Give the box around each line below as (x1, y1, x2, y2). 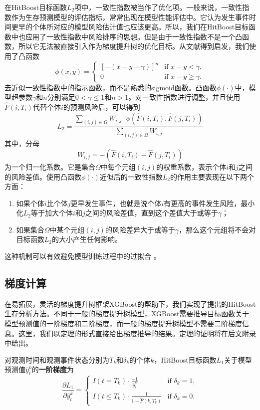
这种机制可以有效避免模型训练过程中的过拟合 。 (4, 251, 161, 261)
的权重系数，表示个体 (156, 161, 227, 172)
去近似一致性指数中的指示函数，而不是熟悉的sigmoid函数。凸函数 (4, 82, 217, 92)
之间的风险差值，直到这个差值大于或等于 (85, 207, 218, 218)
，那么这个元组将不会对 (179, 224, 256, 234)
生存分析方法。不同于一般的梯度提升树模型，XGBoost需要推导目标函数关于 (4, 308, 250, 319)
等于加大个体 (31, 207, 73, 218)
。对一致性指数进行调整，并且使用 (128, 92, 241, 102)
